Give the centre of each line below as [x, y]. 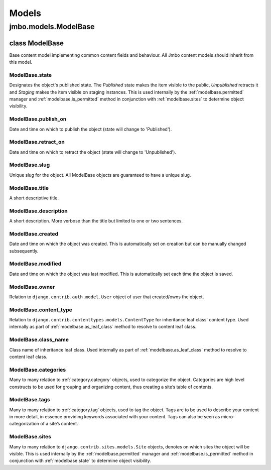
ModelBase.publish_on [38, 119]
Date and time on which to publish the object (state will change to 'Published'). [91, 129]
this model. [21, 62]
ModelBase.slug [30, 165]
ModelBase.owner [32, 287]
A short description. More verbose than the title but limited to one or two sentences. [96, 221]
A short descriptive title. [34, 198]
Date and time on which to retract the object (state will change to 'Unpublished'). [93, 152]
